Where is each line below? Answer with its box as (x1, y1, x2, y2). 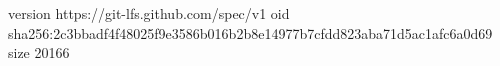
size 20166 (8, 42, 70, 63)
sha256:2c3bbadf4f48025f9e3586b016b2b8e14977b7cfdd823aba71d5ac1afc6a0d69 (8, 22, 493, 43)
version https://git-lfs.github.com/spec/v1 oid (8, 3, 290, 23)
